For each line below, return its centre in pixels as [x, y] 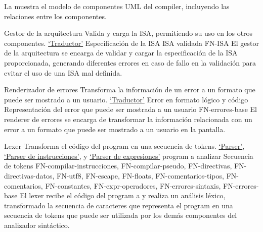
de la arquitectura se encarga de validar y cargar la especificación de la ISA [121, 53]
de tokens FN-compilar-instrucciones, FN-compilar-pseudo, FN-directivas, [118, 166]
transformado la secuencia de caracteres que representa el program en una [119, 205]
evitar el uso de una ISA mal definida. [63, 72]
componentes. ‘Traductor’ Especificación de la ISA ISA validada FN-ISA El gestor [131, 43]
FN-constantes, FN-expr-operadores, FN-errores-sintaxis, [133, 185]
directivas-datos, [29, 175]
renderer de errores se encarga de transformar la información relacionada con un [128, 119]
